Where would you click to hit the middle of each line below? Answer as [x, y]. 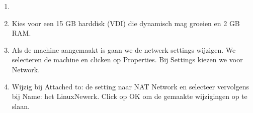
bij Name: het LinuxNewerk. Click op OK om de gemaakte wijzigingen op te [130, 96]
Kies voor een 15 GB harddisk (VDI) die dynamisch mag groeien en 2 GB [126, 23]
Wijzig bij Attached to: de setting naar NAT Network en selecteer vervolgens [131, 86]
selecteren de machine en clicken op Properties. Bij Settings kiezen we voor [127, 60]
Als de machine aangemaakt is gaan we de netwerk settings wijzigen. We [124, 49]
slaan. [21, 106]
